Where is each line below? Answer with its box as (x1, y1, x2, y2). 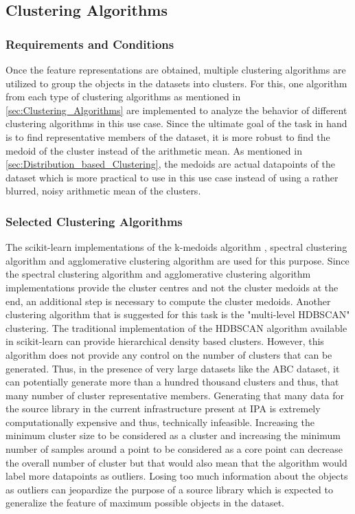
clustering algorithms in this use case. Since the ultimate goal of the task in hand (5, 116, 347, 131)
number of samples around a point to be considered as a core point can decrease (5, 442, 343, 456)
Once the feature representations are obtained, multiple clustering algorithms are (5, 63, 346, 76)
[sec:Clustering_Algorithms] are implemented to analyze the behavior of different (5, 102, 347, 117)
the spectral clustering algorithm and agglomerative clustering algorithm (5, 267, 311, 281)
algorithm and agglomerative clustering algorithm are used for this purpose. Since (5, 253, 350, 267)
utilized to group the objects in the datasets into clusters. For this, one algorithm (5, 76, 347, 90)
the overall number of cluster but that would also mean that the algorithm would (5, 455, 347, 469)
